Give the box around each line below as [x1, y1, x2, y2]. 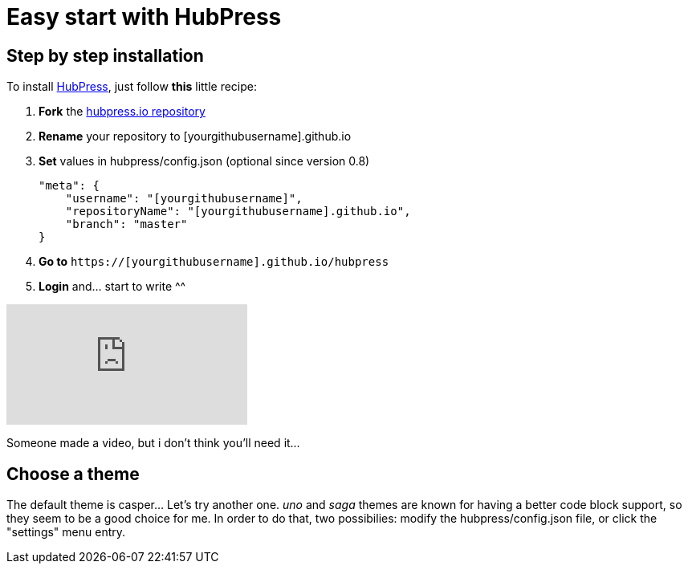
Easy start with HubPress [6, 3, 282, 31]
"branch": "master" [65, 218, 188, 231]
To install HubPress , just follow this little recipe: [6, 79, 258, 94]
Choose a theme [6, 463, 140, 484]
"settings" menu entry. [6, 525, 126, 539]
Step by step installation [6, 45, 204, 66]
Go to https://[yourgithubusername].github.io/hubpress [39, 254, 389, 269]
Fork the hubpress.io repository [39, 104, 206, 119]
